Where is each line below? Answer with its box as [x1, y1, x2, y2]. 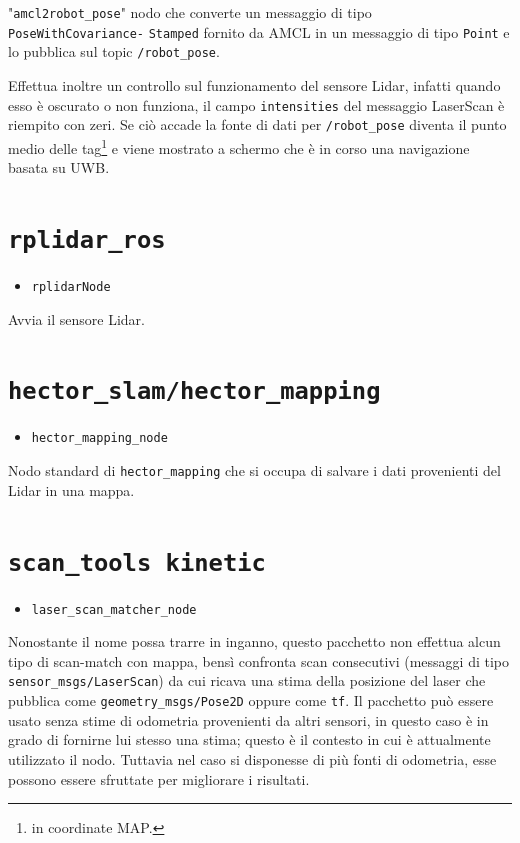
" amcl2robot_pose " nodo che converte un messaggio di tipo [8, 2, 372, 22]
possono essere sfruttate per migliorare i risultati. [8, 768, 310, 789]
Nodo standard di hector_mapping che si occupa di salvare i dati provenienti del [8, 460, 501, 481]
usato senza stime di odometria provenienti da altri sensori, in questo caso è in [8, 709, 489, 730]
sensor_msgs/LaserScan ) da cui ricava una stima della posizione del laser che [8, 670, 486, 691]
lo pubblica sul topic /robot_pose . [8, 41, 220, 62]
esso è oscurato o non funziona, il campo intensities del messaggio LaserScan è [8, 94, 505, 115]
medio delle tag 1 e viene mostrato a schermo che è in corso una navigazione [8, 134, 470, 158]
